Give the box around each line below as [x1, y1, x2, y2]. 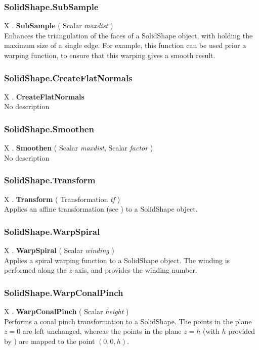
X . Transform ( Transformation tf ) [4, 193, 120, 204]
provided [228, 326, 255, 336]
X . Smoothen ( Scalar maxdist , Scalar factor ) [4, 142, 153, 153]
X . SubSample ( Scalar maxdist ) [4, 20, 113, 31]
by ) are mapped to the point [4, 335, 95, 346]
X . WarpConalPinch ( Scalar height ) [4, 306, 129, 317]
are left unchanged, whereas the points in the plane [22, 326, 182, 336]
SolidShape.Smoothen [4, 122, 94, 135]
